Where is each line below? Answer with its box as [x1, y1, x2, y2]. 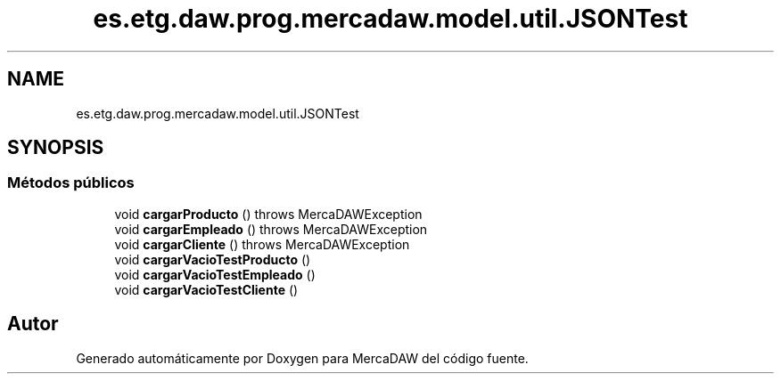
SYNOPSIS [7, 136, 104, 159]
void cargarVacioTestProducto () [114, 251, 311, 267]
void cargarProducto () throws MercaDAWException [114, 206, 423, 222]
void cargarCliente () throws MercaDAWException [114, 236, 410, 252]
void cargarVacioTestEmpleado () [114, 266, 316, 282]
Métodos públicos [7, 174, 135, 192]
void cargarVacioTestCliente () [114, 281, 299, 297]
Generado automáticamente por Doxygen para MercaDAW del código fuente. [76, 350, 529, 366]
